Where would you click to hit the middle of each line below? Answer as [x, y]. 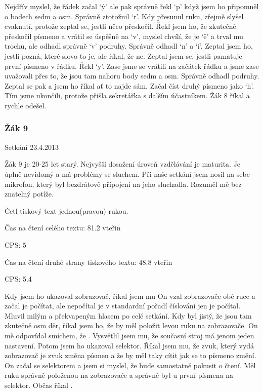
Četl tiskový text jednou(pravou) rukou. [67, 210]
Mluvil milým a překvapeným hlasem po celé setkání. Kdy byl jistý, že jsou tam [128, 315]
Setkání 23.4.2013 [32, 147]
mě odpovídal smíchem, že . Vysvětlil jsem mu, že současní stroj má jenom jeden [129, 336]
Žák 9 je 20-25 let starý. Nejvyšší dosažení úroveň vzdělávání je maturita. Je [123, 164]
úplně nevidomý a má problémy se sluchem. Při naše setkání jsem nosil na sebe [127, 173]
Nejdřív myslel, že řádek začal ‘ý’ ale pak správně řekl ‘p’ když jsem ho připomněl [132, 6]
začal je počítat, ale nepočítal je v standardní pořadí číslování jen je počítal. [123, 306]
